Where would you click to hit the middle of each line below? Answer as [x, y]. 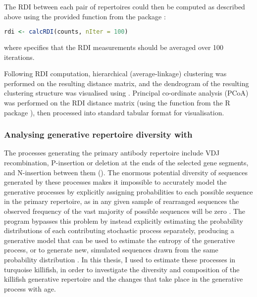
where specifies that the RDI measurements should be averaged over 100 [114, 47]
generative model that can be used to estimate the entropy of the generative [120, 240]
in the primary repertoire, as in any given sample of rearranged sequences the [122, 201]
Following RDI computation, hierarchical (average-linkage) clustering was [115, 74]
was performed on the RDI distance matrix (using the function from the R [117, 103]
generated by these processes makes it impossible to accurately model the [115, 182]
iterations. [19, 57]
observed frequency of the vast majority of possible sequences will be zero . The [125, 211]
